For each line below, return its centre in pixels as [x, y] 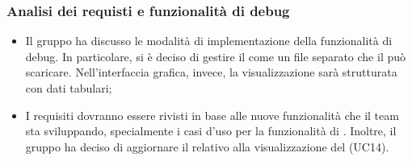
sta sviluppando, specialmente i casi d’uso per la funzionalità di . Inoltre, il [211, 131]
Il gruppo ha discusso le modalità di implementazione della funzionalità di [209, 41]
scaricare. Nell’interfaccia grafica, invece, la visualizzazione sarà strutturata [211, 72]
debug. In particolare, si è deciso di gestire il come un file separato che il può [215, 56]
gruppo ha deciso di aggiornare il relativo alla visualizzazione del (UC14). [207, 146]
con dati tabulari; [69, 88]
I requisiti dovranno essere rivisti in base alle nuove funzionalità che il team [212, 115]
